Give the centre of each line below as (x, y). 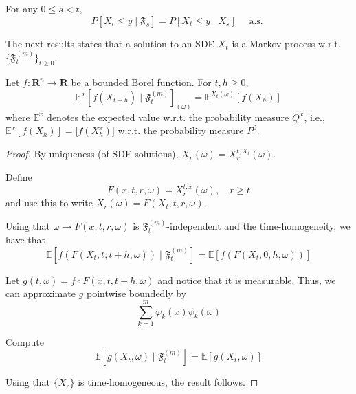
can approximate (41, 293)
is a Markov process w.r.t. (286, 43)
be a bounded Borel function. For (141, 82)
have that (25, 239)
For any (22, 8)
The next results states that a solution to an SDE (110, 43)
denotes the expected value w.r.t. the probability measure (168, 117)
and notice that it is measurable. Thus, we (247, 280)
